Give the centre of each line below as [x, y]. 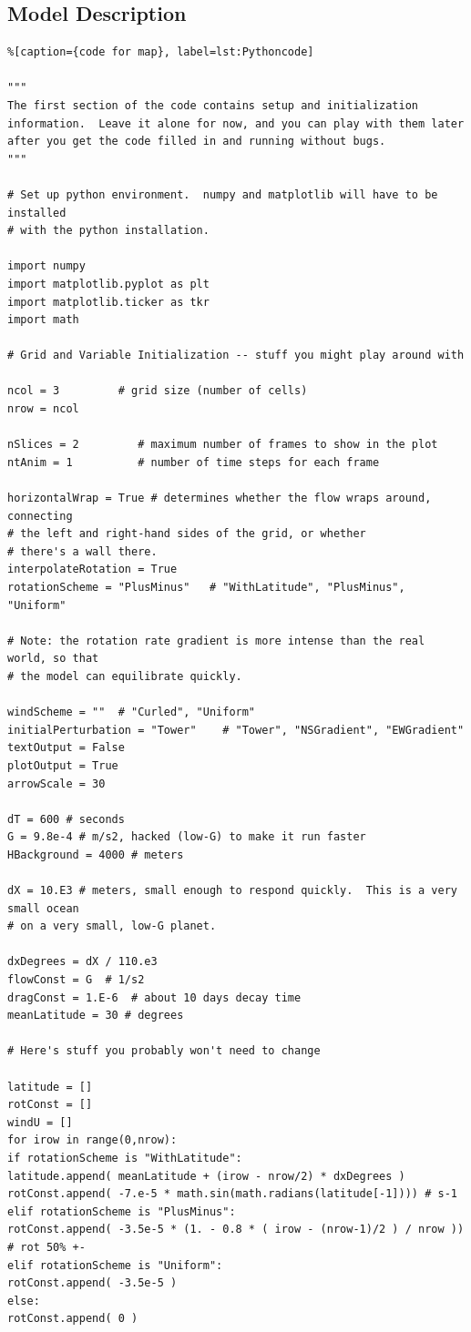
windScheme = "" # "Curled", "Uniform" [132, 712]
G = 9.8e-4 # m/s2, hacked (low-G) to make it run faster [187, 837]
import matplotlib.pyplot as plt [108, 284]
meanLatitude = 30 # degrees [96, 1016]
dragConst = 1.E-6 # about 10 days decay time [154, 997]
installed [37, 213]
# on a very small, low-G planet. [112, 926]
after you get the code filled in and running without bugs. [197, 142]
